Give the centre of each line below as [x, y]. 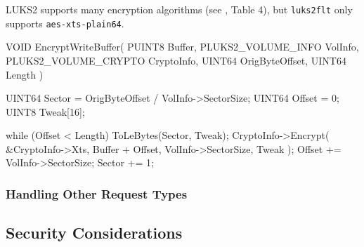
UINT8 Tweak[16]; [45, 111]
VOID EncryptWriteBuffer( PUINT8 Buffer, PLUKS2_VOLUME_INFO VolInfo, [182, 47]
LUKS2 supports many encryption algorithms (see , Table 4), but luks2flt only [179, 9]
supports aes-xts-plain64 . [65, 23]
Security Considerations [94, 233]
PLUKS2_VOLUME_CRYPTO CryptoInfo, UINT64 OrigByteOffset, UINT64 [176, 60]
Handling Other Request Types [97, 193]
